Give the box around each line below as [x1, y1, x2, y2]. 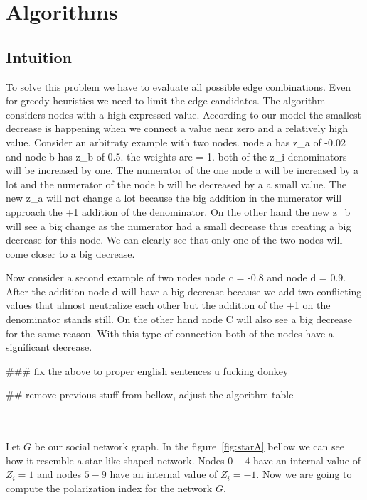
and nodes [37, 467, 81, 482]
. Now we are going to [256, 467, 352, 482]
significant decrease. [6, 339, 92, 354]
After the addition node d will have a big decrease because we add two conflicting [6, 283, 362, 298]
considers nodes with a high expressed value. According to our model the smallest [6, 107, 361, 121]
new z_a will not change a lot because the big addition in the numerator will [6, 190, 342, 205]
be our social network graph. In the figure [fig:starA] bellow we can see [34, 439, 344, 454]
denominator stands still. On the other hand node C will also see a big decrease [6, 312, 353, 327]
